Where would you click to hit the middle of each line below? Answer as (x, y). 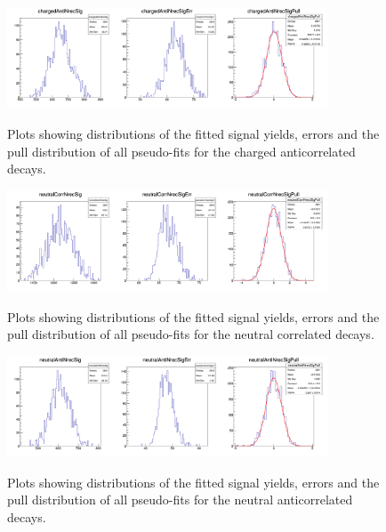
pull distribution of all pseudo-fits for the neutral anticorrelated (180, 500)
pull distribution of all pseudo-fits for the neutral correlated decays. (191, 334)
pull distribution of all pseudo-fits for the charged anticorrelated (181, 151)
